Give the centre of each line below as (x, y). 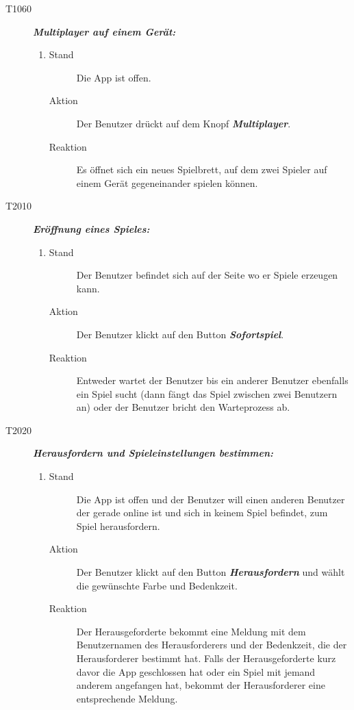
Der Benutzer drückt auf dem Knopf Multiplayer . (184, 123)
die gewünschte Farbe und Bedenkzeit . (157, 585)
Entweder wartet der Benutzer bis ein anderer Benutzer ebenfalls (212, 380)
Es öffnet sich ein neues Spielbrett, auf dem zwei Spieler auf (202, 169)
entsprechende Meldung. (127, 698)
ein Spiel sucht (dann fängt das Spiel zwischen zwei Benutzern (207, 393)
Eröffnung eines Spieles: (91, 228)
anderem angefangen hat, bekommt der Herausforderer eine (201, 685)
